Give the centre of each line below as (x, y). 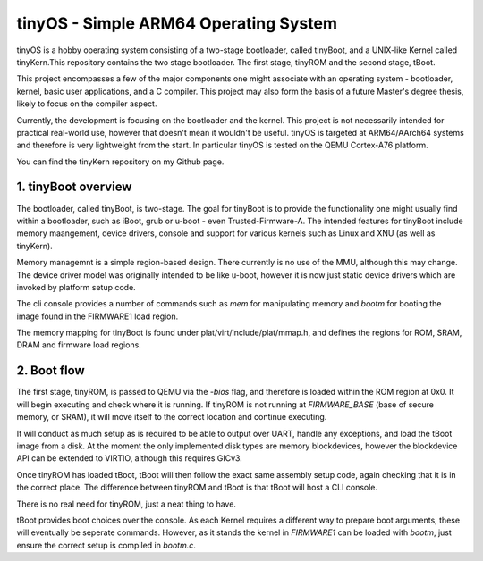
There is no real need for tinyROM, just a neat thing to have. (127, 504)
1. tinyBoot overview (74, 187)
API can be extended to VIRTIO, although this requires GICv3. (130, 458)
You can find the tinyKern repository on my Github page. (120, 162)
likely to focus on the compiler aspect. (87, 104)
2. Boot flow (51, 371)
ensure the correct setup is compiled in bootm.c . (106, 545)
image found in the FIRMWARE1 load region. (97, 316)
